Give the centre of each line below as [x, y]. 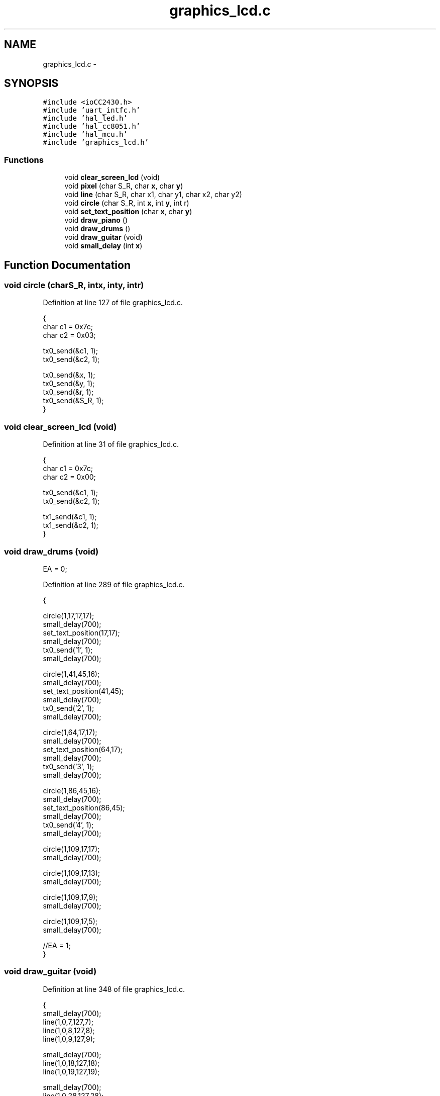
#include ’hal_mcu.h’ [85, 134]
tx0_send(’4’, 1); [68, 825]
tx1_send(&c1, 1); [70, 517]
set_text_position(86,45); [84, 807]
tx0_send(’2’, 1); [69, 708]
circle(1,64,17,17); [70, 732]
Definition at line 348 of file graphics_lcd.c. [114, 989]
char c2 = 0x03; [69, 335]
